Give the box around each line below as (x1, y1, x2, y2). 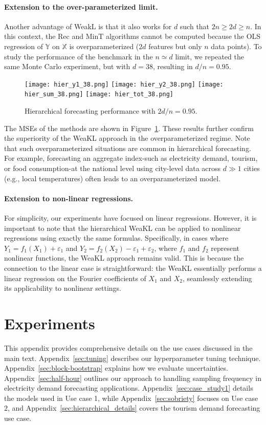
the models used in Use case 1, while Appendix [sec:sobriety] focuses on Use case (4, 392, 258, 403)
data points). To (211, 40, 262, 51)
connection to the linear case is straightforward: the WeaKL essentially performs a (4, 263, 262, 273)
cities (243, 163, 260, 174)
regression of (4, 40, 43, 51)
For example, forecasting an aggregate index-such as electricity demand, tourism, (4, 153, 258, 163)
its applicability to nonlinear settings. (4, 283, 121, 293)
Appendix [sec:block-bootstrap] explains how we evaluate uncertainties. (4, 363, 228, 373)
